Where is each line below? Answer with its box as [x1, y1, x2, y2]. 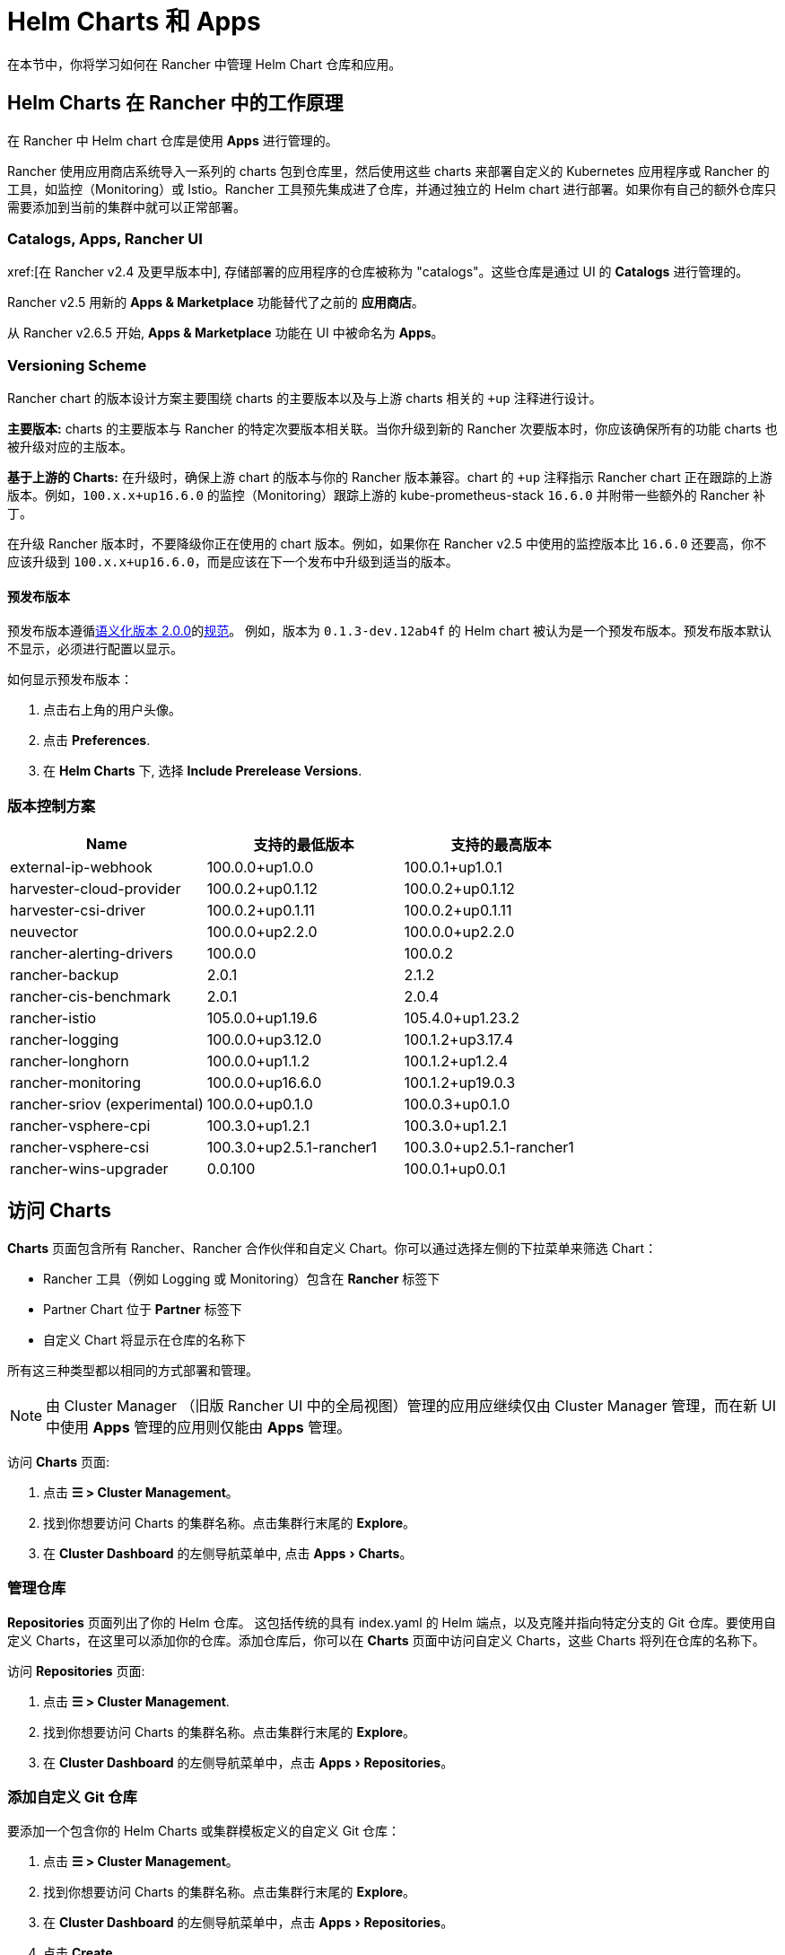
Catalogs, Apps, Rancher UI [7, 229, 203, 248]
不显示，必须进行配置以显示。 [7, 641, 183, 657]
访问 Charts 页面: [7, 1453, 109, 1469]
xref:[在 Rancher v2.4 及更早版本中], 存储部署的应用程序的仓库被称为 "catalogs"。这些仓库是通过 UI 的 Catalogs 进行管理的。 [7, 264, 749, 280]
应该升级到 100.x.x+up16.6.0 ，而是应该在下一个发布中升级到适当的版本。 [7, 554, 458, 570]
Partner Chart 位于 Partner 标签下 [43, 1301, 242, 1317]
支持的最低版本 [253, 836, 354, 855]
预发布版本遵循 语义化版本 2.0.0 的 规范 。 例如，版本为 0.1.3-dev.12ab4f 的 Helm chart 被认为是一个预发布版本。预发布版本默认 [7, 623, 772, 639]
